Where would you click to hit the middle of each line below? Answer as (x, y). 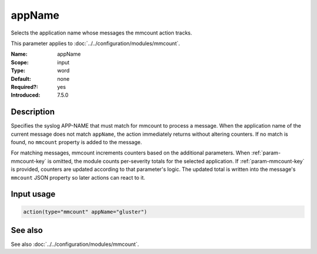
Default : (21, 78)
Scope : (20, 62)
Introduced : (26, 95)
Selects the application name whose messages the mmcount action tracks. (102, 33)
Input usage (33, 194)
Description (33, 112)
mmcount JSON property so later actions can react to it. (78, 177)
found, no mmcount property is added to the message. (76, 142)
